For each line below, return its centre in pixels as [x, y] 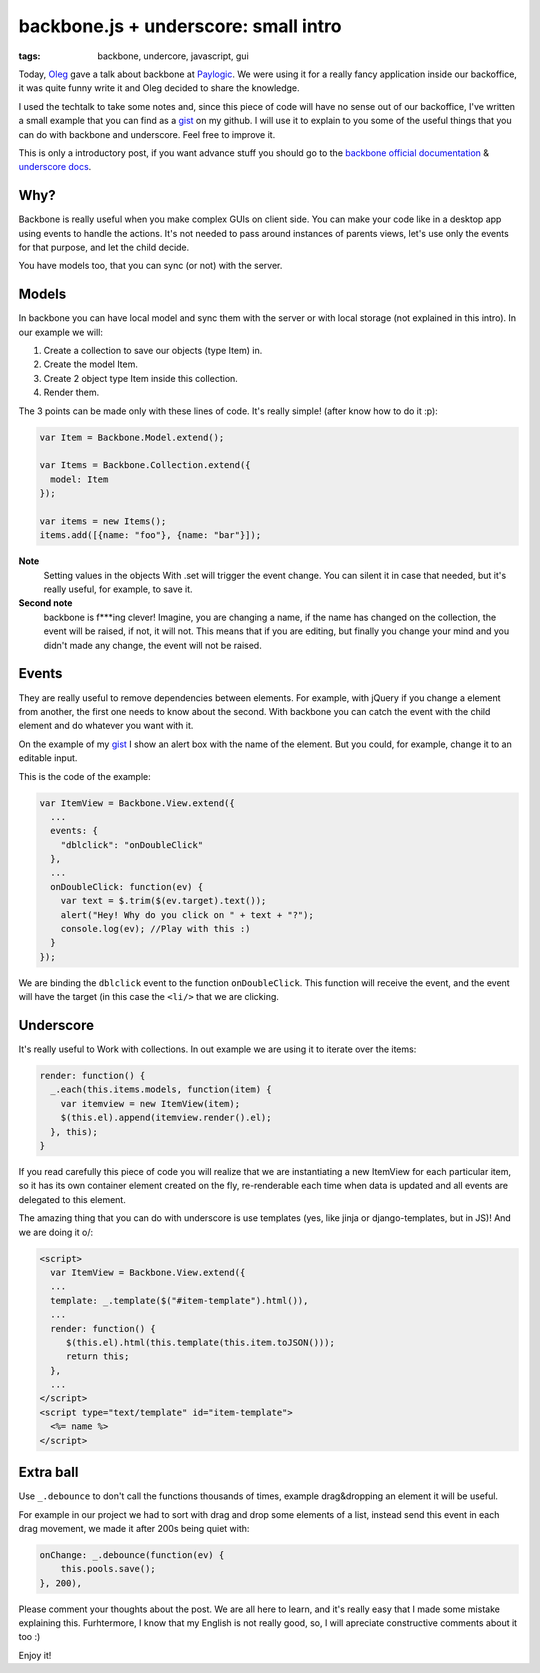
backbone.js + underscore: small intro [180, 26]
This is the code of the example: [85, 776]
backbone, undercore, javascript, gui [173, 56]
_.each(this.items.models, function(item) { [161, 1089]
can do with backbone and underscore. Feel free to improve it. [147, 134]
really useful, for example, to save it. [118, 589]
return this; [97, 1356]
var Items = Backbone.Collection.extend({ [145, 465]
